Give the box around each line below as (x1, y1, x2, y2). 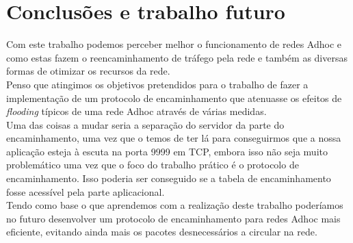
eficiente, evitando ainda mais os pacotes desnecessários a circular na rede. (6, 225, 317, 239)
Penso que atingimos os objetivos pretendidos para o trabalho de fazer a (6, 77, 309, 91)
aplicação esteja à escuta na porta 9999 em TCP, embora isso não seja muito (6, 144, 328, 158)
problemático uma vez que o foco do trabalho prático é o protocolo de (6, 157, 299, 172)
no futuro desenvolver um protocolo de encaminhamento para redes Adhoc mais (6, 211, 341, 225)
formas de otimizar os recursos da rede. (6, 64, 170, 78)
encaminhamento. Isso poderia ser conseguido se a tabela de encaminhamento (6, 171, 331, 186)
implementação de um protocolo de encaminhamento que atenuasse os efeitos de (6, 90, 342, 105)
